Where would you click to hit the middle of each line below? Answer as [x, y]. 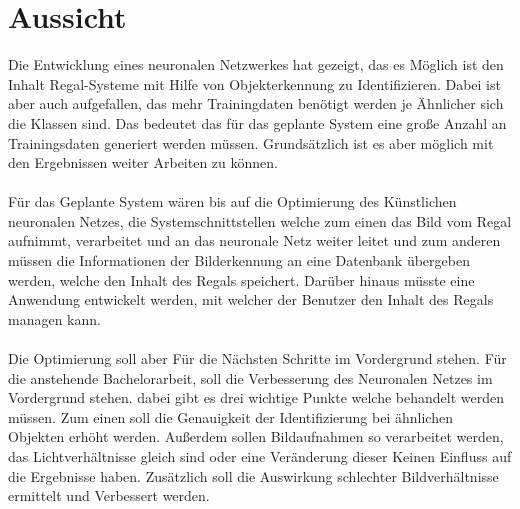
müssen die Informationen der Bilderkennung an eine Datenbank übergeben [239, 260]
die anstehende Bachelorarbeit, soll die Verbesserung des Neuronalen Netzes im [250, 377]
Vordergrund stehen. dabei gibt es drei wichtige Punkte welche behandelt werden [256, 397]
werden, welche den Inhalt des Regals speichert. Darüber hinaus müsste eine [241, 279]
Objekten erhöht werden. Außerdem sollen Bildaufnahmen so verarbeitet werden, [256, 436]
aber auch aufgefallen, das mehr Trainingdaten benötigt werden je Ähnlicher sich [256, 103]
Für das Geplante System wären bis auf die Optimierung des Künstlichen [232, 201]
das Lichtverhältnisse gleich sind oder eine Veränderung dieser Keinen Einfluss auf [260, 456]
